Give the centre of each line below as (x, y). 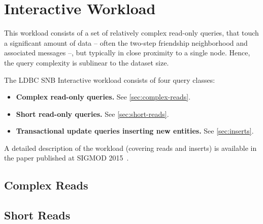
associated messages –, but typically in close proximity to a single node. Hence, (127, 53)
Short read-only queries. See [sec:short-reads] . (92, 114)
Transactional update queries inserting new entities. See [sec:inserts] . (135, 131)
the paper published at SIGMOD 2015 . (67, 158)
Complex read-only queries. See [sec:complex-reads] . (103, 97)
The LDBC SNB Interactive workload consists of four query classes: (110, 79)
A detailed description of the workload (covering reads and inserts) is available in (130, 148)
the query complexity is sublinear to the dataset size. (87, 62)
